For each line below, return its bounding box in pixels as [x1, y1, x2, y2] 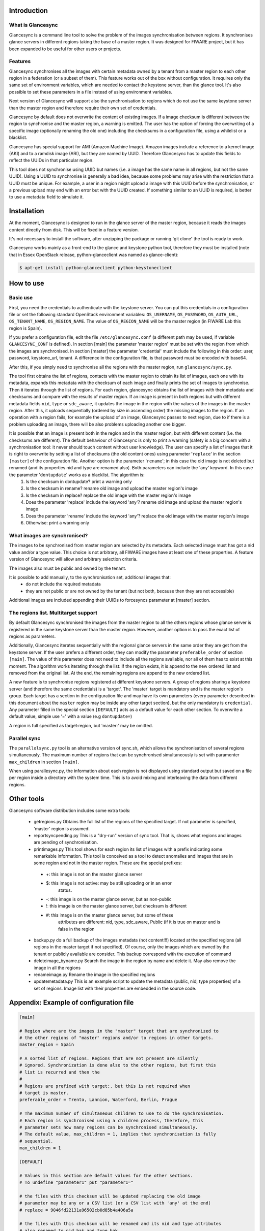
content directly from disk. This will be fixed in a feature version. [9, 227, 139, 232]
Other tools [9, 794, 44, 803]
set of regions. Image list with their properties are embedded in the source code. [33, 985, 196, 991]
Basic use [9, 294, 33, 301]
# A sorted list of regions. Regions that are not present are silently [19, 1056, 198, 1061]
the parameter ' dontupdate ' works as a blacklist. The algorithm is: [9, 472, 145, 478]
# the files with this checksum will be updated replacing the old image [19, 1193, 201, 1199]
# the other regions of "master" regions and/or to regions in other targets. [19, 1035, 213, 1040]
